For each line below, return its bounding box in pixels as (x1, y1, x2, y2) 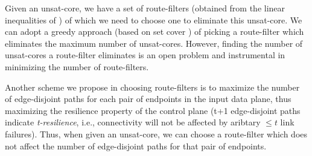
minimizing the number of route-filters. (5, 60, 149, 73)
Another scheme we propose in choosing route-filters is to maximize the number (5, 80, 300, 93)
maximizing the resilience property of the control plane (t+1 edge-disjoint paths (5, 104, 301, 116)
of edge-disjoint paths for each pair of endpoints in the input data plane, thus (5, 92, 291, 105)
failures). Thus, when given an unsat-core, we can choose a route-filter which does (5, 127, 308, 140)
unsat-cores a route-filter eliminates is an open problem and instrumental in (5, 49, 285, 61)
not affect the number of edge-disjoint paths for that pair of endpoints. (5, 139, 267, 152)
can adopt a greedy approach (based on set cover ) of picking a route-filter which (5, 25, 304, 38)
